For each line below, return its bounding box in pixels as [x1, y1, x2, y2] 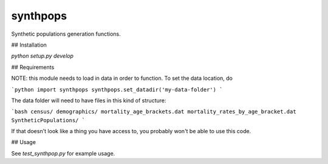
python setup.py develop [11, 52, 74, 60]
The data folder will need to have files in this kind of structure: [11, 97, 166, 104]
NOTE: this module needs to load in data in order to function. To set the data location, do [11, 74, 233, 82]
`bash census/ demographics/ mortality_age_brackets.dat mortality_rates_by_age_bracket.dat [11, 108, 297, 115]
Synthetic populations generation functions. [11, 30, 121, 38]
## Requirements [11, 64, 55, 71]
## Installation [11, 41, 47, 48]
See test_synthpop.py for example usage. [11, 149, 115, 157]
